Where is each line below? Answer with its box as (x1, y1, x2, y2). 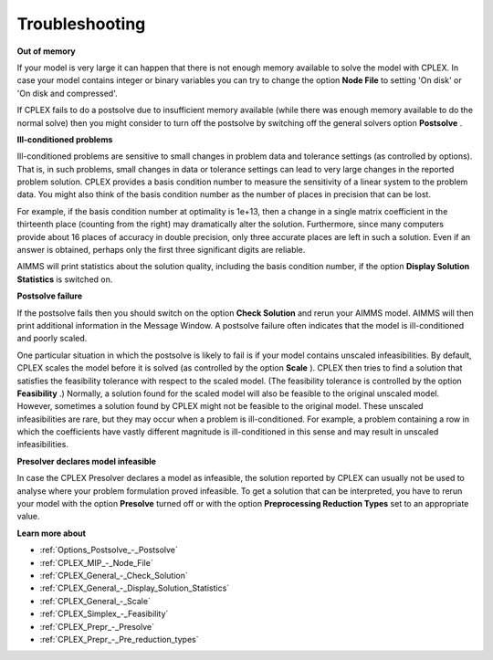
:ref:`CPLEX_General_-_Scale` (39, 595, 151, 606)
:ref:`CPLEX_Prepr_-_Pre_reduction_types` (39, 634, 199, 644)
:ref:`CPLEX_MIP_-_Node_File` (39, 557, 154, 568)
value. (16, 511, 40, 522)
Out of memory (16, 46, 77, 57)
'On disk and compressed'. (16, 88, 118, 99)
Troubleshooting (16, 14, 146, 34)
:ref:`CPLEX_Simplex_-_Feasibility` (39, 608, 169, 620)
